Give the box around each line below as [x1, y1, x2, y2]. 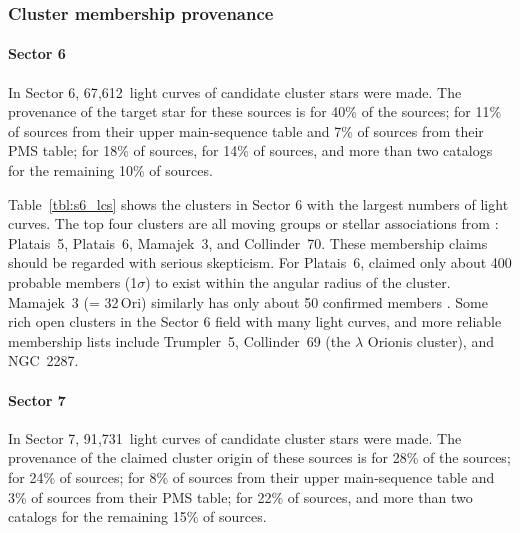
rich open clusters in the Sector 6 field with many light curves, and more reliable [8, 311, 502, 332]
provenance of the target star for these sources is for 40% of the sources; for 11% [8, 101, 502, 122]
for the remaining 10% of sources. [8, 160, 213, 181]
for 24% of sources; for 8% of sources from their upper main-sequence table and [8, 466, 495, 487]
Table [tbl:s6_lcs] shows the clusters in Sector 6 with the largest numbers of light [8, 193, 509, 214]
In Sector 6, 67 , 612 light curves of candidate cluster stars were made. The [8, 81, 462, 102]
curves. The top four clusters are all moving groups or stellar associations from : [8, 213, 499, 234]
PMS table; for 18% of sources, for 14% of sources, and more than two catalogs [8, 140, 493, 161]
